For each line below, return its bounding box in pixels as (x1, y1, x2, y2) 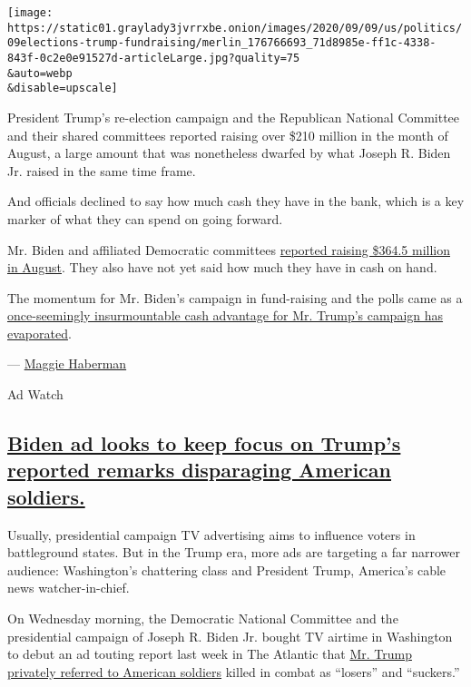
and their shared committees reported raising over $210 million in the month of (7, 125, 448, 144)
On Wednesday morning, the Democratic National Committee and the (7, 609, 398, 628)
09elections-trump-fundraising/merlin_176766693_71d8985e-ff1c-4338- (7, 36, 437, 50)
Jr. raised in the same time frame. (7, 161, 196, 180)
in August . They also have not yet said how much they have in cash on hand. (7, 258, 437, 277)
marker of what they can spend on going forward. (7, 209, 283, 228)
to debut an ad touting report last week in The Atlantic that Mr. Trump (7, 644, 412, 663)
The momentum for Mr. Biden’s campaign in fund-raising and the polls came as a (7, 288, 463, 307)
